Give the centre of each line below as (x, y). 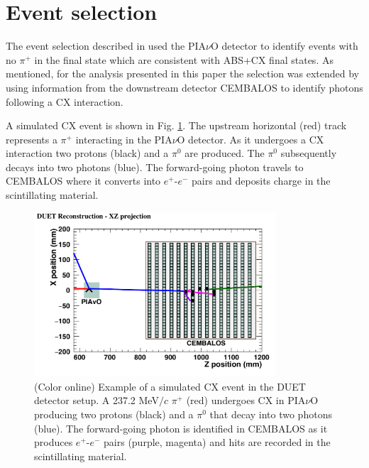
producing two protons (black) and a (114, 414)
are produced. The (225, 153)
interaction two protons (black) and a (87, 153)
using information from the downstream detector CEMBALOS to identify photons (184, 87)
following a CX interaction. (65, 101)
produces (54, 442)
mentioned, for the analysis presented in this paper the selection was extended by (182, 74)
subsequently (309, 153)
